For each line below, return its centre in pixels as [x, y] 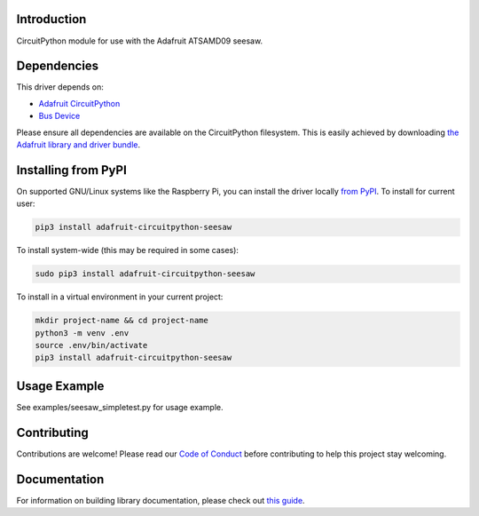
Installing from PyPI [72, 170]
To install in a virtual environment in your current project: [120, 297]
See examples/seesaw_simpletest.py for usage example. [120, 407]
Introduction [51, 19]
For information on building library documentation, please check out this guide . [161, 500]
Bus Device [59, 116]
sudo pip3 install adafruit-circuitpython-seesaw [145, 274]
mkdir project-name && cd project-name [122, 321]
